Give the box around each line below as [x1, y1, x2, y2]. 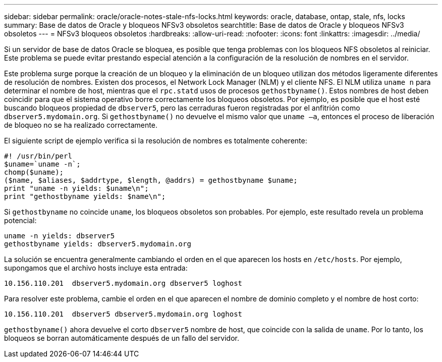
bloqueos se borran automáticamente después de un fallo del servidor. [4, 334, 240, 342]
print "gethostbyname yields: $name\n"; [4, 192, 166, 200]
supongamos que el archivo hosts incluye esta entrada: [4, 264, 188, 272]
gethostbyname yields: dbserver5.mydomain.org [4, 240, 191, 248]
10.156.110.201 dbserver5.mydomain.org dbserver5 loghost [4, 279, 243, 287]
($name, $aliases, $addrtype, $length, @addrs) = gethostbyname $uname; [4, 176, 298, 184]
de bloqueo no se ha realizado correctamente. [4, 121, 157, 129]
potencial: [4, 216, 37, 225]
